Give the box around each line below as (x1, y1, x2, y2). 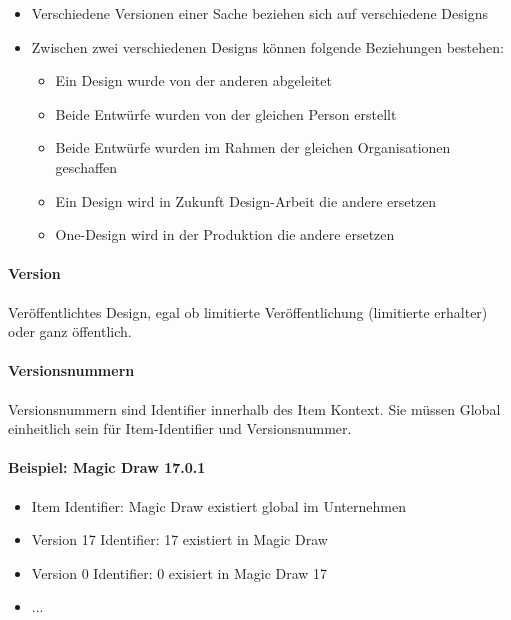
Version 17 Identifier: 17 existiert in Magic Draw (31, 529, 328, 550)
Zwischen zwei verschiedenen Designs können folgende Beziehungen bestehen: (31, 36, 504, 57)
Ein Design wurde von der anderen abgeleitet (55, 70, 332, 91)
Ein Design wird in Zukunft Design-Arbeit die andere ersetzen (55, 190, 437, 211)
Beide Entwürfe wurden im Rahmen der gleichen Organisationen (55, 137, 451, 158)
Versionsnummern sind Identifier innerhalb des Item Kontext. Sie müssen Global (8, 398, 501, 419)
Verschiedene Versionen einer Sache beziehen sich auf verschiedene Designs (31, 3, 488, 23)
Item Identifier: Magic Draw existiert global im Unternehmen (31, 495, 406, 516)
